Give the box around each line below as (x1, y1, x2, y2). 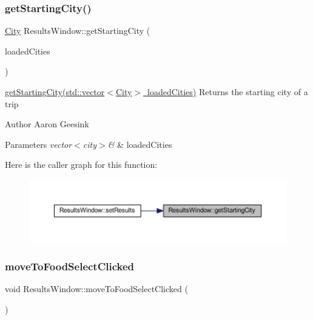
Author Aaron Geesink (5, 118, 89, 130)
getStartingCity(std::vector (5, 85, 105, 98)
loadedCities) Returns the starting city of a (147, 85, 308, 98)
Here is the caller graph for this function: (5, 158, 158, 171)
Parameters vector (5, 138, 72, 150)
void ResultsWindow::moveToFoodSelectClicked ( (5, 282, 188, 295)
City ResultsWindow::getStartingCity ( (5, 24, 150, 37)
